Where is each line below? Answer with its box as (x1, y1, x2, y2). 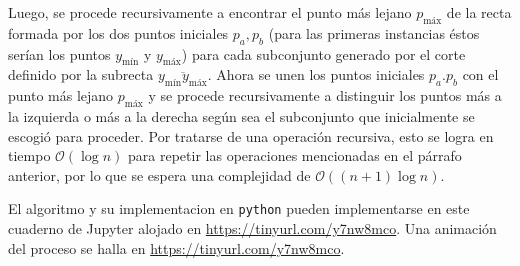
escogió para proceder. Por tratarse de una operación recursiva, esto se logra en (8, 125, 494, 146)
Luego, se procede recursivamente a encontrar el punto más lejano (8, 2, 412, 22)
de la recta (446, 2, 512, 22)
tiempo (8, 145, 51, 166)
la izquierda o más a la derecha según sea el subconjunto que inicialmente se (8, 105, 475, 126)
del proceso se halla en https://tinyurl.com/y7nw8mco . (8, 237, 345, 258)
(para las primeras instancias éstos (268, 22, 480, 43)
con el (462, 64, 499, 85)
